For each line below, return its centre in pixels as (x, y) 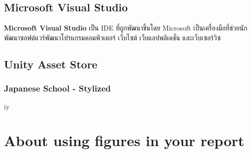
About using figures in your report (124, 140)
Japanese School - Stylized (57, 88)
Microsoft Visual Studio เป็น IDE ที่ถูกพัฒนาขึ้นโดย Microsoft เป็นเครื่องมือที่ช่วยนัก (126, 28)
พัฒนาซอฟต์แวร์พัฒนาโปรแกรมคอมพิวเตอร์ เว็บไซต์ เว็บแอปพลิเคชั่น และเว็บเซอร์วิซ (112, 37)
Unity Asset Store (51, 64)
